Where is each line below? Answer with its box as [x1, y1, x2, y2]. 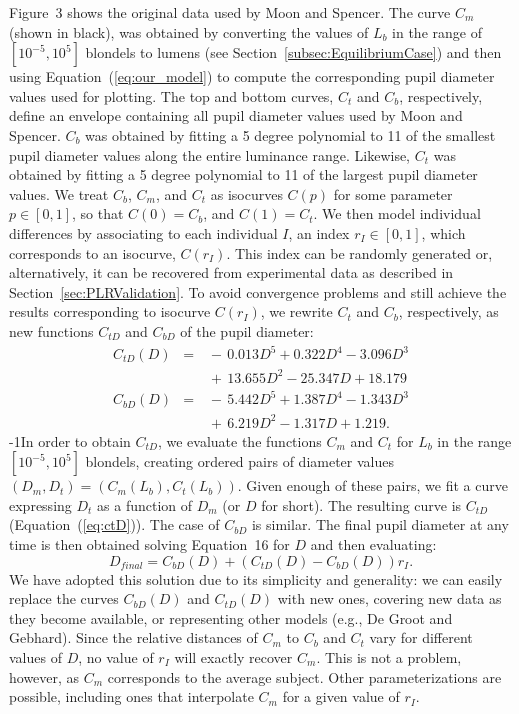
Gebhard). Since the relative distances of [9, 627, 258, 648]
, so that [72, 203, 124, 224]
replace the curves [9, 588, 119, 609]
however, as [9, 666, 80, 687]
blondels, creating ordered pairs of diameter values [85, 451, 394, 472]
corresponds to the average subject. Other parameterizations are [107, 666, 502, 687]
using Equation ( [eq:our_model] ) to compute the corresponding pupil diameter [9, 66, 495, 87]
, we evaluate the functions [157, 430, 322, 451]
